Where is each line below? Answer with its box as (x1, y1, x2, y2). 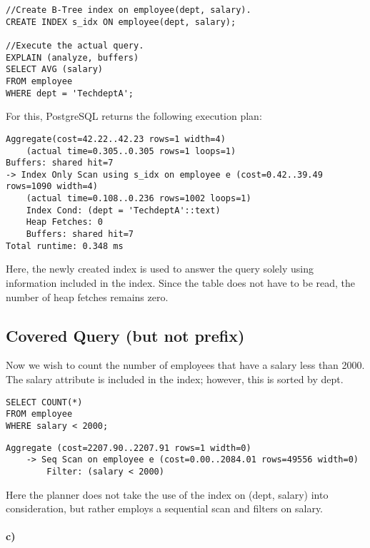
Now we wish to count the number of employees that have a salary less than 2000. (6, 357, 365, 372)
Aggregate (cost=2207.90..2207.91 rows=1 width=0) (6, 442, 251, 453)
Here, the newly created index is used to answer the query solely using (6, 261, 314, 276)
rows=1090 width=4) (6, 181, 98, 192)
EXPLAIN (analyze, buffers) (6, 52, 139, 63)
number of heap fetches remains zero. (6, 289, 169, 304)
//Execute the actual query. (6, 40, 144, 51)
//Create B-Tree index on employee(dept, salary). (6, 5, 251, 15)
